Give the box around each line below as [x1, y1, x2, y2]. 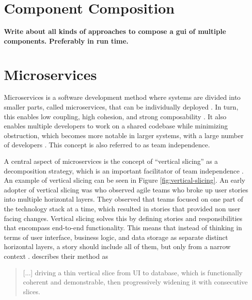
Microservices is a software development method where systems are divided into [4, 92, 241, 102]
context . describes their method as [4, 251, 108, 261]
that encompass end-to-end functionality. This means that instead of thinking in [4, 222, 242, 233]
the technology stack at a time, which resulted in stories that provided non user [4, 203, 240, 213]
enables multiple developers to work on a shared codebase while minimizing [4, 121, 228, 131]
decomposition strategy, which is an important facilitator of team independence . [4, 165, 244, 175]
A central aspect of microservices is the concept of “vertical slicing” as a [4, 156, 218, 166]
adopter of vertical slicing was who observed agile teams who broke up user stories [4, 184, 248, 194]
